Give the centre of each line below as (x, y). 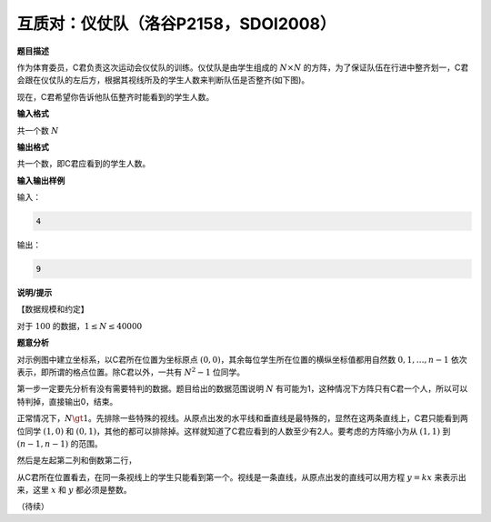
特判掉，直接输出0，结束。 (67, 401)
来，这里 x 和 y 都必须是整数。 (74, 490)
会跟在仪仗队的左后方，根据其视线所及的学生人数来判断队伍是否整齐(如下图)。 (163, 80)
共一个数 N (38, 130)
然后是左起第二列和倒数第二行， (76, 460)
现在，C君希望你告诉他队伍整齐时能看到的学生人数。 (115, 96)
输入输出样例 (41, 180)
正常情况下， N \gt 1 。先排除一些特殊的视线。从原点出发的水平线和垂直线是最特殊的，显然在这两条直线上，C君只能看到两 (242, 418)
